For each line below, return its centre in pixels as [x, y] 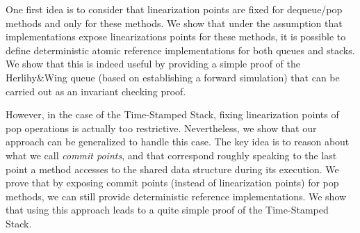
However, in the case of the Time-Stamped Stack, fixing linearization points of [172, 114]
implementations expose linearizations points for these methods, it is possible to [176, 37]
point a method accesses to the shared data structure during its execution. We [172, 169]
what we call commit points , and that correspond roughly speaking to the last [171, 155]
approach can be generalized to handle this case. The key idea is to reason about [178, 142]
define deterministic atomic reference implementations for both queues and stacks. [180, 50]
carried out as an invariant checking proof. [96, 91]
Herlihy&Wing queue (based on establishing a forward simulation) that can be [173, 77]
